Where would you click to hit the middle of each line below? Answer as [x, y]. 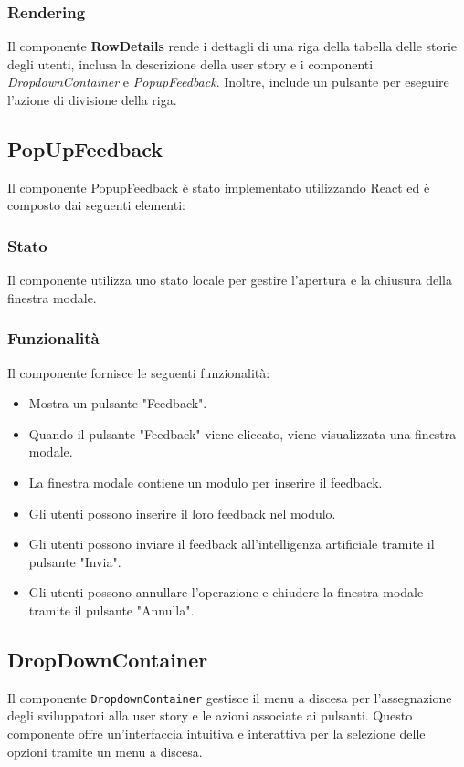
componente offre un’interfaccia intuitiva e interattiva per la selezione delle [216, 733]
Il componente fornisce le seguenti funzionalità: [139, 372]
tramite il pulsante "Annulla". [111, 609]
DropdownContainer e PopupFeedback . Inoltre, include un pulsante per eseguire [228, 82]
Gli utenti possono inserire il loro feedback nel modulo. [182, 513]
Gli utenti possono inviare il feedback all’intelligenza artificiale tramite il [232, 544]
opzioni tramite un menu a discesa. [105, 751]
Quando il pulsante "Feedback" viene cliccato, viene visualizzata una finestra [243, 433]
